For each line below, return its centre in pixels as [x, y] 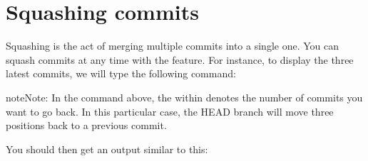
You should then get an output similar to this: [107, 149]
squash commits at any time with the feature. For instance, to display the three [180, 59]
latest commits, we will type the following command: [121, 73]
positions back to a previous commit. [86, 125]
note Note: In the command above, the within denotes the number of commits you [184, 97]
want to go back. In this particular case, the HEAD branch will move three [170, 111]
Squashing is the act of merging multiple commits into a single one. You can [172, 46]
